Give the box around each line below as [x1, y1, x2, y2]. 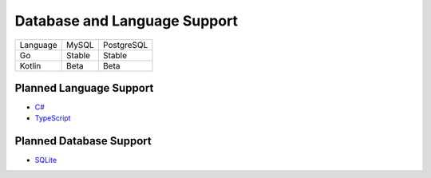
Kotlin [19, 60, 42, 71]
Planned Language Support [14, 81, 154, 95]
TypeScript [34, 113, 71, 123]
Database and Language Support [14, 12, 239, 30]
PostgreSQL [102, 39, 148, 50]
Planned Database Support [14, 134, 152, 148]
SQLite [34, 156, 57, 165]
